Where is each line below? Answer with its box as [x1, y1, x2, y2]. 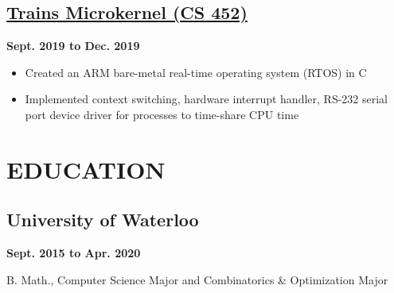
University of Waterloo [6, 207, 199, 232]
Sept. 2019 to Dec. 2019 [6, 37, 140, 54]
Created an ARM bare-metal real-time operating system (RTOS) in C [25, 64, 367, 80]
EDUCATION [6, 152, 166, 185]
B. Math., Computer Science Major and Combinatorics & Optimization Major [6, 271, 388, 287]
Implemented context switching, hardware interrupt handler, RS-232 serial [25, 91, 388, 107]
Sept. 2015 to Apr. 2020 [6, 245, 141, 261]
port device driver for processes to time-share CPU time [25, 106, 299, 122]
